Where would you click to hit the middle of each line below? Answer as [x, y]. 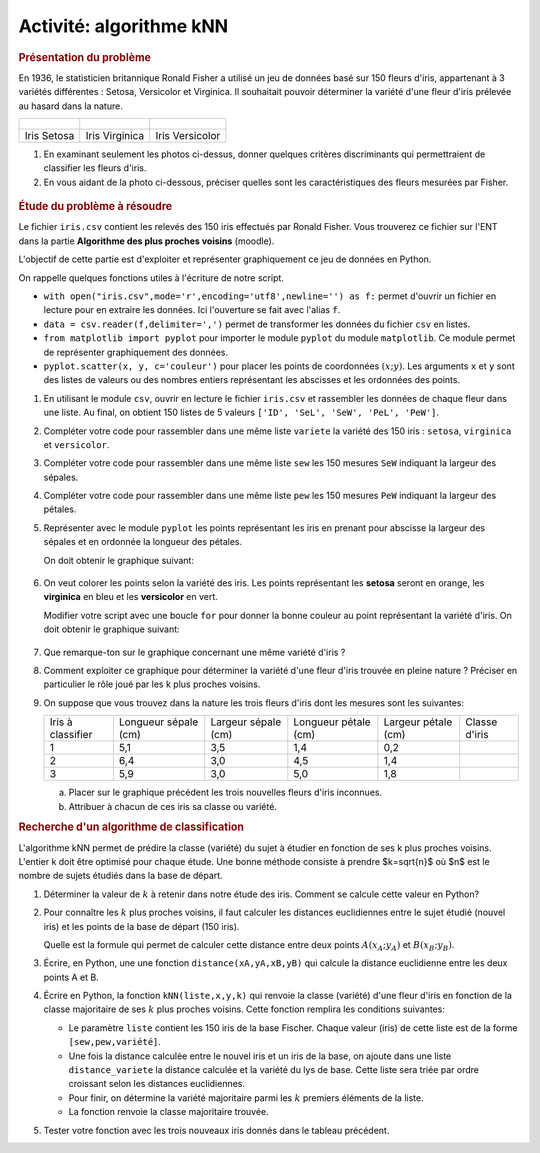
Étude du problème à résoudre [95, 207]
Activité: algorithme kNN [123, 26]
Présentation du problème [85, 57]
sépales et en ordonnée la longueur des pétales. [143, 542]
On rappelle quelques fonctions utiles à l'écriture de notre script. [151, 277]
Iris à [61, 722]
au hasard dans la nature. [71, 106]
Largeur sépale [246, 722]
